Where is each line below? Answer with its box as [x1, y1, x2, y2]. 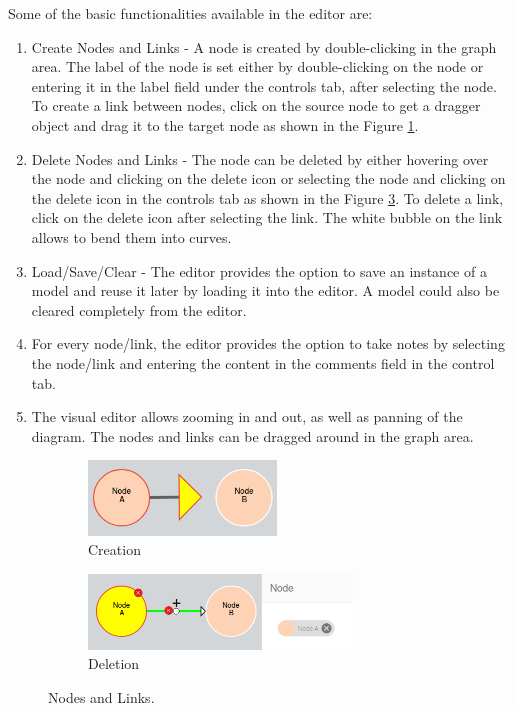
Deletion [88, 653, 140, 674]
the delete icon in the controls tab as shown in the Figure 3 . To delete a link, [31, 187, 504, 208]
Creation [88, 539, 141, 560]
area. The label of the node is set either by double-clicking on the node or [31, 56, 484, 77]
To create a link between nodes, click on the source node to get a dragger [31, 95, 481, 116]
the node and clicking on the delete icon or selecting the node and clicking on [31, 168, 506, 189]
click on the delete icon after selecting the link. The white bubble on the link [31, 207, 503, 228]
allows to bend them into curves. [31, 226, 232, 247]
